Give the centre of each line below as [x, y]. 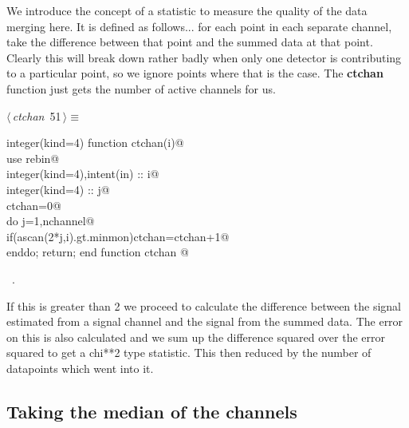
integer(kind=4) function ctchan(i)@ [95, 143]
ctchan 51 [37, 115]
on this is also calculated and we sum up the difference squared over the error [196, 337]
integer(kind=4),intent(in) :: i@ [83, 174]
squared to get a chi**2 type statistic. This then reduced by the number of [189, 353]
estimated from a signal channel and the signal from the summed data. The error [205, 321]
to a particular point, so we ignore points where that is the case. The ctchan [195, 73]
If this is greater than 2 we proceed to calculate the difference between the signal [204, 305]
